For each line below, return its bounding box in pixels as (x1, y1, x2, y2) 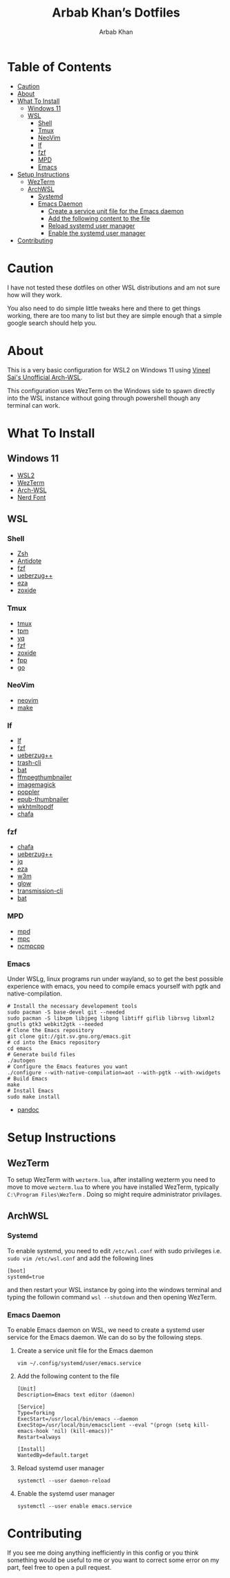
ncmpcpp (17, 942, 45, 950)
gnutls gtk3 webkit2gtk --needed (7, 1021, 104, 1028)
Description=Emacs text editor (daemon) (17, 1391, 135, 1398)
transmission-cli (17, 886, 64, 895)
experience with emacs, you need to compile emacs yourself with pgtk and (7, 982, 221, 991)
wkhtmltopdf (17, 803, 54, 811)
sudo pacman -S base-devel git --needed (7, 1009, 126, 1016)
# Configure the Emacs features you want (7, 1063, 128, 1070)
